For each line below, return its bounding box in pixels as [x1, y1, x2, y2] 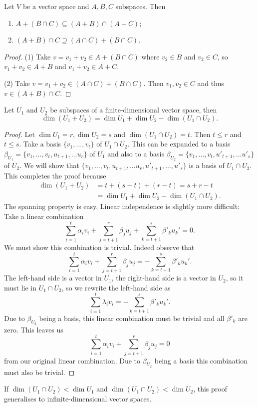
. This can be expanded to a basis [127, 138, 231, 149]
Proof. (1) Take [4, 51, 51, 61]
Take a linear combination [4, 210, 84, 221]
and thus [197, 77, 224, 88]
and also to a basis [107, 148, 164, 158]
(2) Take [4, 77, 30, 88]
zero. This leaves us [4, 324, 63, 334]
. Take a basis [19, 138, 61, 149]
